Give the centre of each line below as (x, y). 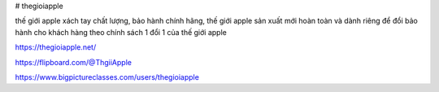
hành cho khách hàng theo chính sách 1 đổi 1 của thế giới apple (121, 32)
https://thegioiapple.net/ (56, 47)
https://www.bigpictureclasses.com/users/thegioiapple (107, 77)
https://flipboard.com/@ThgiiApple (73, 62)
